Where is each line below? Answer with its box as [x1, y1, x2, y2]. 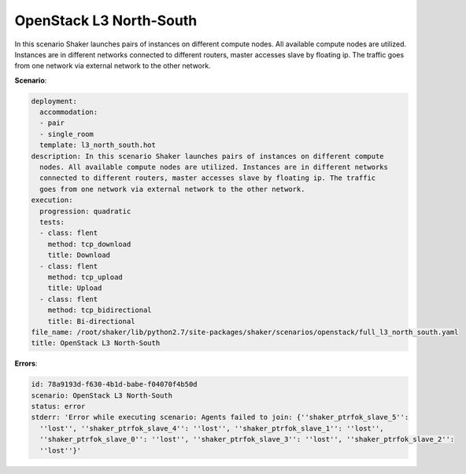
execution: [31, 196, 73, 204]
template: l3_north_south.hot [39, 141, 157, 149]
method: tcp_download [47, 240, 131, 248]
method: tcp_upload [47, 272, 124, 281]
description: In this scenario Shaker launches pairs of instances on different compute [31, 152, 385, 160]
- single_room [39, 130, 94, 138]
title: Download [47, 251, 110, 259]
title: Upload [47, 284, 102, 292]
